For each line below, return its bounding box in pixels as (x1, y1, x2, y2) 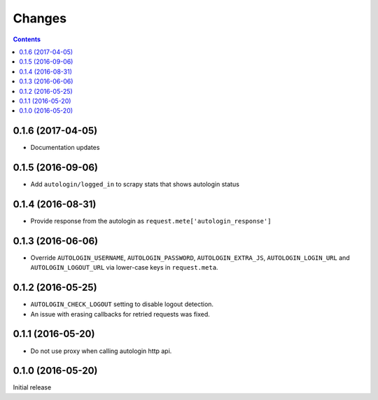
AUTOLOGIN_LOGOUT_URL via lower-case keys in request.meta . (30, 263, 218, 272)
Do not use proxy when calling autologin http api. (30, 347, 172, 355)
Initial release (13, 383, 52, 392)
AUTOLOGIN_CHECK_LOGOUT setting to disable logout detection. (30, 300, 213, 308)
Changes (13, 11, 66, 26)
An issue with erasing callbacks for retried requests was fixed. (30, 310, 210, 318)
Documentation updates (30, 144, 100, 152)
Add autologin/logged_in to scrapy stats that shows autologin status (30, 180, 239, 188)
